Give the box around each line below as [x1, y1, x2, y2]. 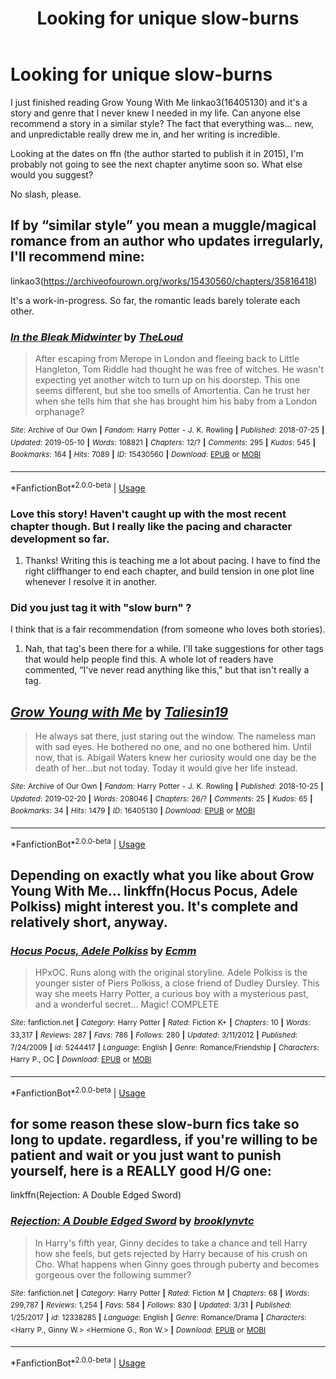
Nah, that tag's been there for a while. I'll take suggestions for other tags [24, 643, 324, 655]
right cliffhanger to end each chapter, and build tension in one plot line [24, 565, 315, 577]
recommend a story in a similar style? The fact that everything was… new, [10, 117, 315, 129]
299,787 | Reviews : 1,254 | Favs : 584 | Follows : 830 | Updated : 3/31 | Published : [10, 1300, 292, 1311]
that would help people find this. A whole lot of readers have [24, 653, 274, 666]
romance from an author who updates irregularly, [10, 233, 324, 250]
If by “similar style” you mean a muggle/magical [10, 217, 317, 234]
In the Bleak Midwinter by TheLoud [10, 330, 183, 344]
